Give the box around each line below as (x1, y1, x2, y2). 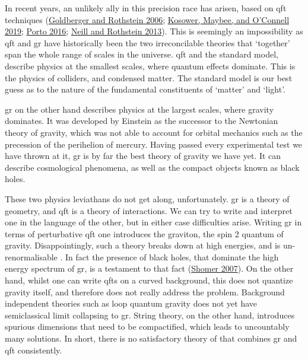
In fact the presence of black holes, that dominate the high (65, 250, 279, 263)
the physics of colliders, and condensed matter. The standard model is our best (5, 71, 293, 84)
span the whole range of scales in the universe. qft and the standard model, (5, 48, 278, 60)
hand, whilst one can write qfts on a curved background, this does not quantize (5, 274, 293, 286)
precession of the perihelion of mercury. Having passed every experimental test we (5, 138, 303, 150)
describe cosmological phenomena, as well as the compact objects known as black (5, 161, 300, 173)
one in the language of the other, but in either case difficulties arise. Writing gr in (5, 216, 302, 228)
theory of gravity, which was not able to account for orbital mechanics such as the (5, 126, 303, 138)
